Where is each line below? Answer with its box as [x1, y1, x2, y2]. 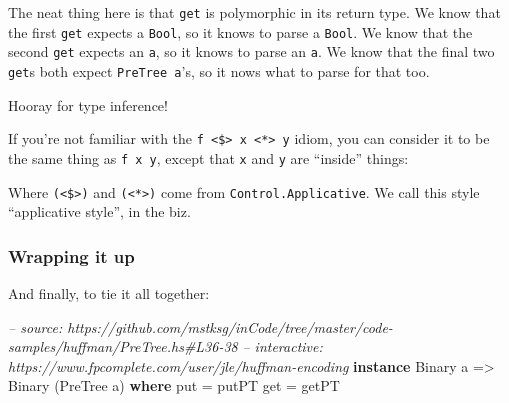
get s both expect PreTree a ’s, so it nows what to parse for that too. [8, 60, 430, 81]
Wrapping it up [8, 243, 135, 268]
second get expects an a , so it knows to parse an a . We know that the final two [8, 41, 495, 62]
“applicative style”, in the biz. [8, 201, 191, 222]
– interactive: [242, 336, 323, 357]
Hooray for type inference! [8, 94, 168, 115]
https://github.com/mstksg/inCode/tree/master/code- [67, 316, 393, 337]
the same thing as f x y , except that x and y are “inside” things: [8, 147, 409, 168]
